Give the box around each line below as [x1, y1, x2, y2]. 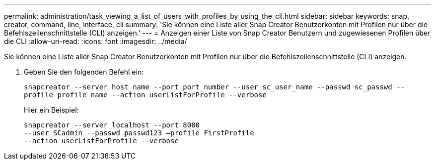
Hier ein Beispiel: [24, 106, 79, 114]
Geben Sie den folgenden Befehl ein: [24, 68, 144, 76]
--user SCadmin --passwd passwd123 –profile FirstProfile [24, 129, 254, 137]
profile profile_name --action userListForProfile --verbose [24, 91, 267, 99]
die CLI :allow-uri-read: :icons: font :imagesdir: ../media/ [4, 37, 187, 45]
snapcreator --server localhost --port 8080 [24, 121, 200, 129]
